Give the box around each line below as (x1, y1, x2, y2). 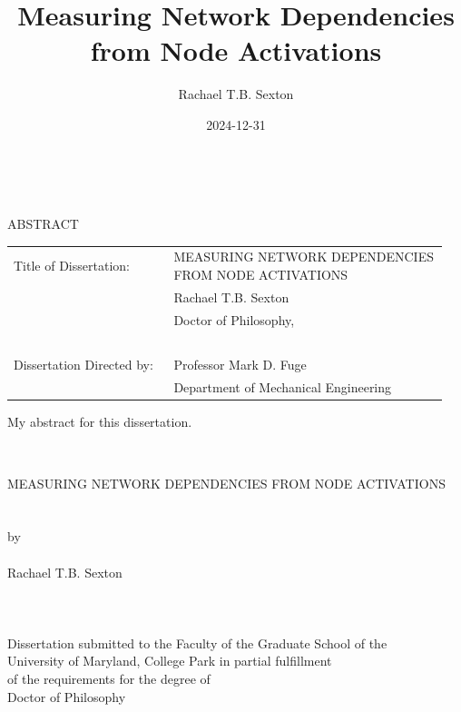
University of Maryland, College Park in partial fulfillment (7, 651, 332, 670)
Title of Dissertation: (14, 256, 130, 275)
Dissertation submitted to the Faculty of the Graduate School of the (7, 633, 387, 652)
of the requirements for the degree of (7, 669, 211, 688)
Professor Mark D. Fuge (173, 355, 307, 374)
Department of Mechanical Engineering (173, 378, 392, 397)
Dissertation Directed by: (14, 355, 153, 374)
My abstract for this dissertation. (7, 412, 192, 431)
